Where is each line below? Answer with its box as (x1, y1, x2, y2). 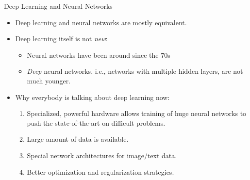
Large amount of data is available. (27, 134, 129, 144)
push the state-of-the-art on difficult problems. (27, 117, 166, 128)
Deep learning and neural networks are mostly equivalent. (15, 17, 187, 27)
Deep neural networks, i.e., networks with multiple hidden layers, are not (27, 66, 243, 76)
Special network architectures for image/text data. (27, 150, 177, 160)
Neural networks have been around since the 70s (27, 49, 170, 60)
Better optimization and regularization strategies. (27, 166, 174, 177)
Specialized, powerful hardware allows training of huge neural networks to (27, 108, 247, 118)
